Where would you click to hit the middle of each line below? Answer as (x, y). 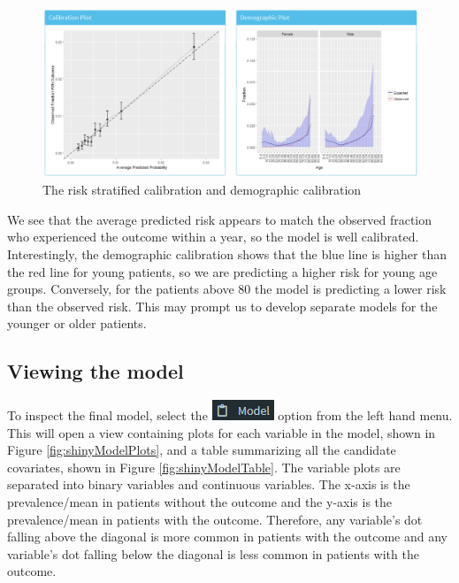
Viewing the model (96, 371)
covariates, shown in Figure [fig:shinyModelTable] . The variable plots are (204, 467)
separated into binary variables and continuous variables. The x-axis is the (209, 484)
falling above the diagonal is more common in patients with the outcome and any (227, 537)
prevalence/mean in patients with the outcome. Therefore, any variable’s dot (215, 519)
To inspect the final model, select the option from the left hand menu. (230, 415)
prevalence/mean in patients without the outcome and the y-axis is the (200, 502)
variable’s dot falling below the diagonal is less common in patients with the (213, 553)
